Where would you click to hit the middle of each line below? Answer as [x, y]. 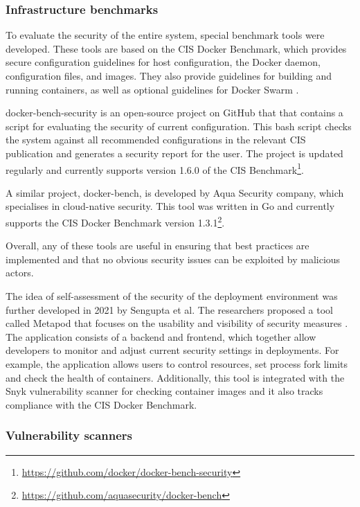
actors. [20, 273]
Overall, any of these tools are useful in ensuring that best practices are [157, 246]
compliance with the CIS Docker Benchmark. [101, 404]
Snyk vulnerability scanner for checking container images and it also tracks [164, 391]
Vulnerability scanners [69, 435]
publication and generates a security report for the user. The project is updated [174, 153]
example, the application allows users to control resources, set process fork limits [177, 364]
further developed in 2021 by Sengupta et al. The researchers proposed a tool [169, 309]
